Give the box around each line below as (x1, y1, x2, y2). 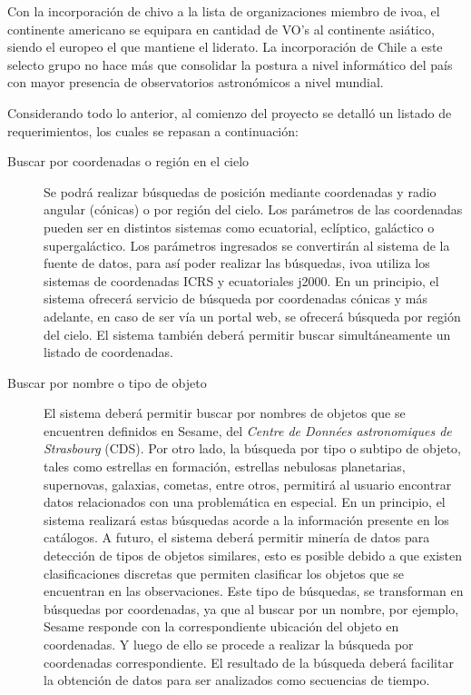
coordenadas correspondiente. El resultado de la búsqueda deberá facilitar (44, 652, 454, 671)
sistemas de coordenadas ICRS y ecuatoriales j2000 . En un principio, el (44, 271, 439, 290)
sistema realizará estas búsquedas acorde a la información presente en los (44, 510, 449, 529)
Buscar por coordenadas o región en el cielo (7, 152, 250, 171)
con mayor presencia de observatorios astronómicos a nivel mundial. (7, 73, 384, 92)
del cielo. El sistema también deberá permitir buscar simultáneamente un (44, 324, 451, 343)
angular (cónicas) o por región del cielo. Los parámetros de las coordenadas (44, 200, 463, 219)
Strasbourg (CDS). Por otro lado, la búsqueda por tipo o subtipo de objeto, (44, 439, 462, 458)
